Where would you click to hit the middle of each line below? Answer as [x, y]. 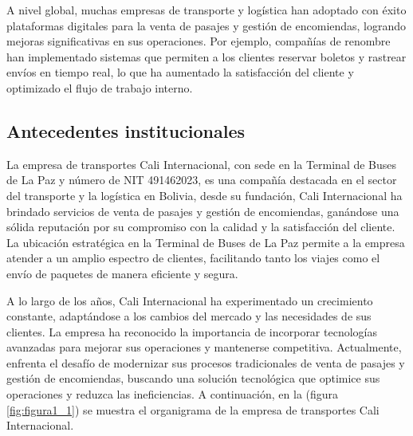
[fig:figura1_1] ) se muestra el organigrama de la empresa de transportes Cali [193, 409]
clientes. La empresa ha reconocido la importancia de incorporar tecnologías [192, 331]
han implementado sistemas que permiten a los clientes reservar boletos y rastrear [206, 56]
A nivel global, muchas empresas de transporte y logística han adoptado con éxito [206, 10]
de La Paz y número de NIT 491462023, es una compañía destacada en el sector [202, 180]
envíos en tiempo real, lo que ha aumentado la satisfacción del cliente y [180, 72]
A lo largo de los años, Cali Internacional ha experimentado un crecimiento [190, 300]
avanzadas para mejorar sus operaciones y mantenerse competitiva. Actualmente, [204, 347]
